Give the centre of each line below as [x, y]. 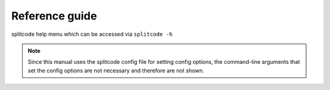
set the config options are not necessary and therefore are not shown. [116, 71]
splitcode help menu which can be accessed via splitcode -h [92, 34]
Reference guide [54, 16]
